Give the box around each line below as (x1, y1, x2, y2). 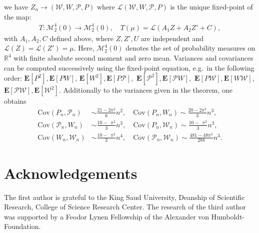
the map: (4, 11, 31, 22)
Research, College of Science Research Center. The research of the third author (4, 201, 246, 212)
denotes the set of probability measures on (125, 43, 255, 53)
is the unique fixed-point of (170, 2, 253, 12)
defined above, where (49, 33, 114, 43)
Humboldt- (211, 211, 245, 221)
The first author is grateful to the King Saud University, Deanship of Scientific (4, 191, 245, 202)
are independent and (140, 33, 204, 43)
